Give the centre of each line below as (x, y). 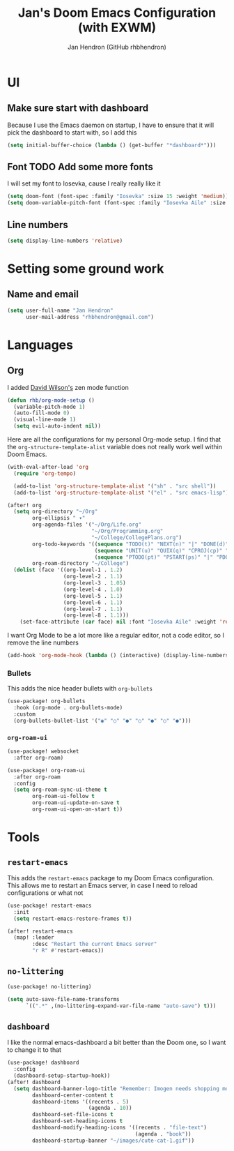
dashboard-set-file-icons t (73, 1115)
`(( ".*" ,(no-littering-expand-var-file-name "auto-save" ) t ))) (121, 1006)
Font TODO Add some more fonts (80, 167)
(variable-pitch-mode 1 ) (49, 407)
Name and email (43, 294)
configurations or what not (45, 893)
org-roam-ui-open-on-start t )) (78, 810)
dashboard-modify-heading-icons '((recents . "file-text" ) (120, 1128)
